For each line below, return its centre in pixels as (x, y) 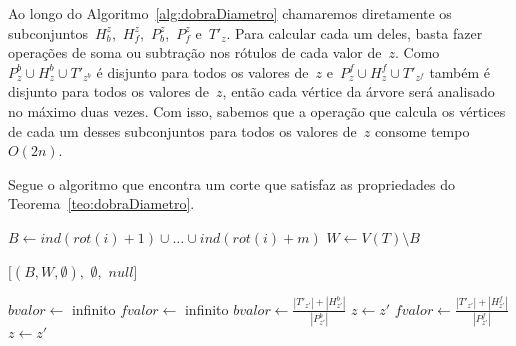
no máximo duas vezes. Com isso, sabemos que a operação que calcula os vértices (257, 110)
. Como (417, 52)
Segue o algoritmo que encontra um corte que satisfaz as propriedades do (231, 183)
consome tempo (422, 130)
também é (460, 71)
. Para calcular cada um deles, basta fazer (354, 32)
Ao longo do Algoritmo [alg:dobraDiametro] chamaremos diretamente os (230, 13)
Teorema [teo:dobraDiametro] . (101, 203)
